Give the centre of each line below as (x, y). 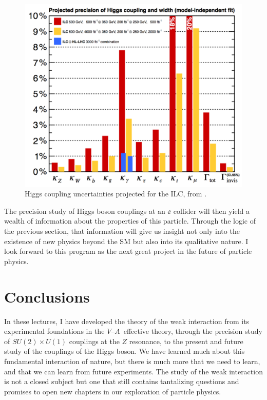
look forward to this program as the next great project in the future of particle (128, 251)
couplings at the (94, 341)
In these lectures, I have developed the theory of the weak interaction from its (127, 321)
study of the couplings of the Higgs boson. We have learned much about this (125, 351)
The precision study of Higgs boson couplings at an (85, 211)
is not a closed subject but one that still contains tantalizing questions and (122, 381)
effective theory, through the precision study (193, 331)
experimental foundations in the (54, 331)
